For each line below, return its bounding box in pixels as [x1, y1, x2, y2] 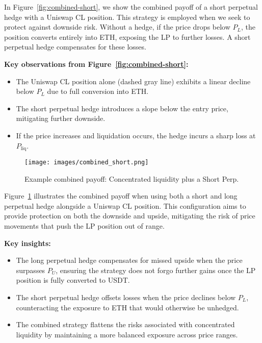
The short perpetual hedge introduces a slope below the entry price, [16, 103, 228, 113]
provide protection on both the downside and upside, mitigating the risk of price [4, 210, 255, 221]
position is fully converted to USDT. [16, 275, 130, 285]
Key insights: [4, 237, 51, 248]
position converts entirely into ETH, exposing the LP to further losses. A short [4, 31, 251, 42]
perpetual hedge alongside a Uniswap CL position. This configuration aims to [4, 200, 246, 211]
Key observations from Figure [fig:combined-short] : [4, 58, 189, 69]
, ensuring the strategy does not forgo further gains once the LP [56, 264, 256, 275]
